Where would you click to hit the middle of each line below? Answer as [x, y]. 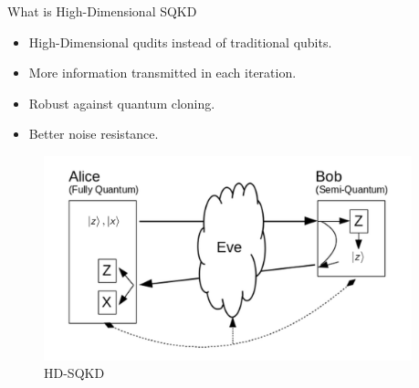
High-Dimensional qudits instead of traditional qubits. [180, 42]
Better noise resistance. [94, 134]
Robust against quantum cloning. [122, 103]
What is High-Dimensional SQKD [102, 11]
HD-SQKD [74, 373]
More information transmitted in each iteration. [162, 73]
